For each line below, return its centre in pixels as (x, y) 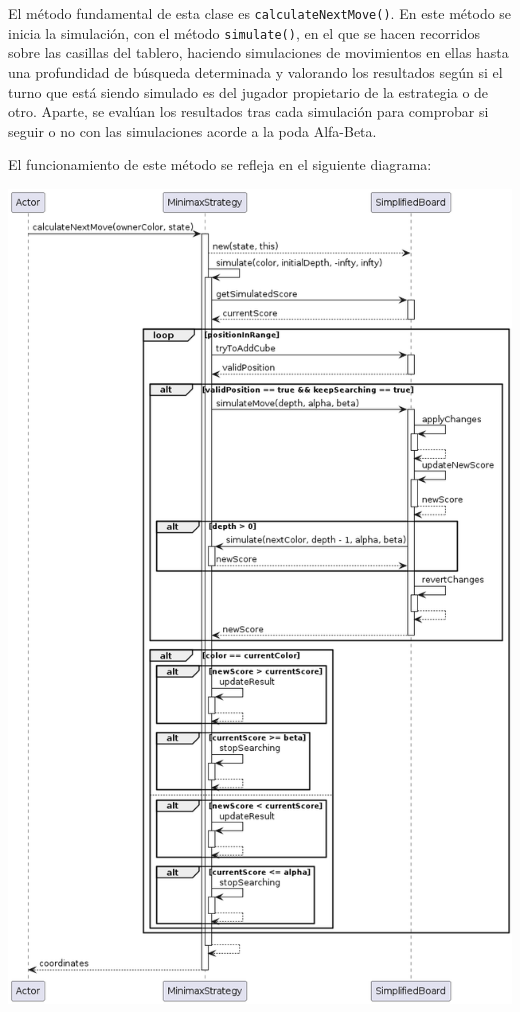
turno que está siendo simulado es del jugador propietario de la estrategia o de (248, 91)
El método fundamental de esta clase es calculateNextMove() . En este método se (260, 13)
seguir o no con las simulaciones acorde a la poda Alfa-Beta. (192, 130)
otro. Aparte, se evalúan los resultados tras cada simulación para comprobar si (248, 111)
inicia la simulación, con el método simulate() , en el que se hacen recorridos (244, 32)
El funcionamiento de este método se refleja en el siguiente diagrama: (220, 164)
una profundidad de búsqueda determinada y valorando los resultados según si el (255, 71)
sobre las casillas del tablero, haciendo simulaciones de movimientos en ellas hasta (258, 52)
